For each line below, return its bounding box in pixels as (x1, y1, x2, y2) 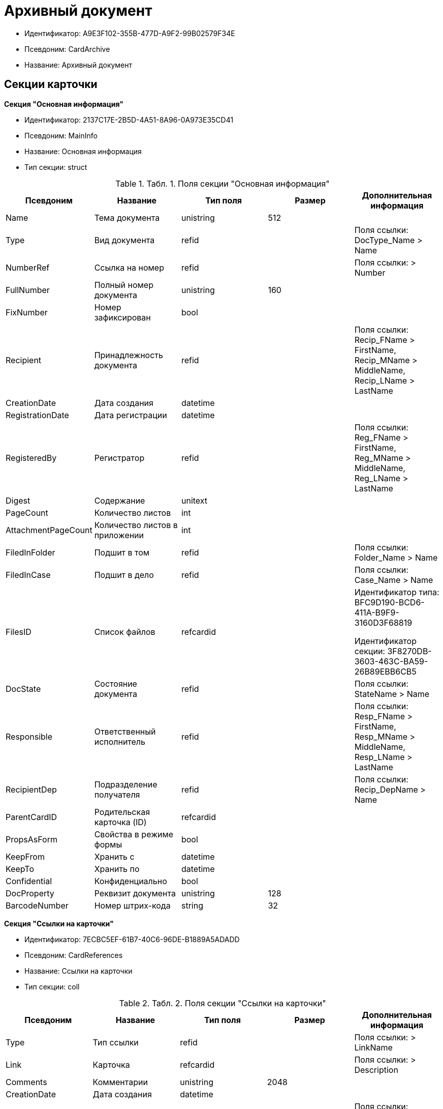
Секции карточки (4, 78, 98, 91)
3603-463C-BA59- (354, 656, 428, 666)
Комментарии (92, 1076, 148, 1087)
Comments (6, 1076, 47, 1087)
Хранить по (94, 863, 140, 874)
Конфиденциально (94, 875, 167, 886)
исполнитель (94, 736, 146, 747)
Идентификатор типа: (354, 587, 439, 597)
